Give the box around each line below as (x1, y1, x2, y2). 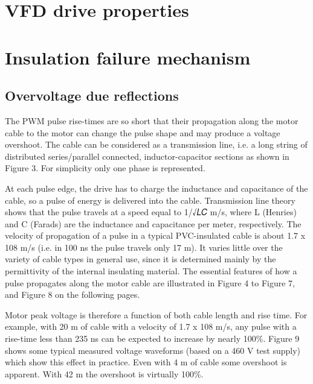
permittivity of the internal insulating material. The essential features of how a (5, 265, 297, 277)
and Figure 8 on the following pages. (5, 288, 140, 301)
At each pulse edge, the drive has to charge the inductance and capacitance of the (5, 181, 308, 194)
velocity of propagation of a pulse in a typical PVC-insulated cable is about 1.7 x (5, 229, 306, 242)
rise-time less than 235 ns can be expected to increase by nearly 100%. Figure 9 (5, 332, 300, 345)
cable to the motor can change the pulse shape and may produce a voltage (5, 126, 280, 139)
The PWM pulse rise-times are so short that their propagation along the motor (5, 114, 298, 127)
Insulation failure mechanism (5, 45, 251, 69)
